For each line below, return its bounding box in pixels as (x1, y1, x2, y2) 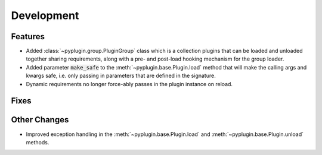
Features (11, 31, 45, 42)
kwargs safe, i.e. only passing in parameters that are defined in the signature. (26, 72, 216, 80)
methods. (26, 138, 49, 145)
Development (11, 9, 79, 22)
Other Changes (11, 115, 69, 125)
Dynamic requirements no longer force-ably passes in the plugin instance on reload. (26, 80, 233, 87)
